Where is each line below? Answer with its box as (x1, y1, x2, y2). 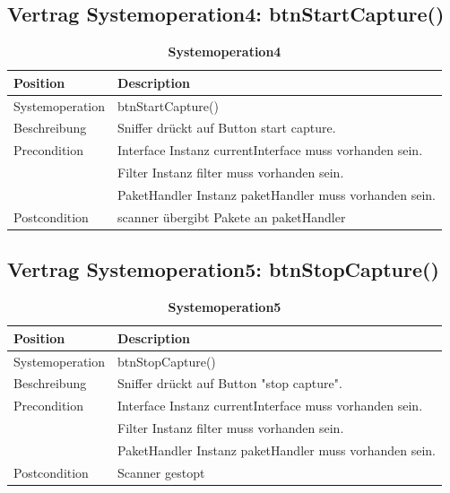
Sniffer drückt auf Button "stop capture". (117, 374, 342, 393)
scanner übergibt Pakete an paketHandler (117, 207, 346, 226)
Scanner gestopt (117, 463, 205, 481)
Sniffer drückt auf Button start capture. (117, 118, 336, 137)
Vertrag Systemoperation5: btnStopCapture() (7, 255, 439, 283)
